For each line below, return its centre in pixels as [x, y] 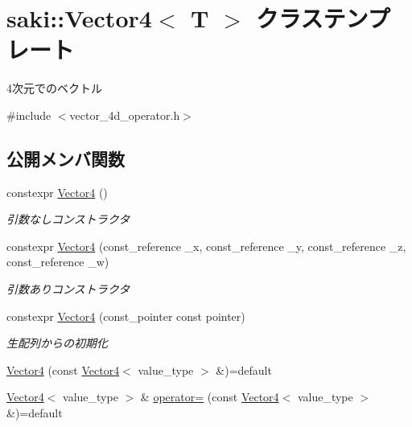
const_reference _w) [58, 262]
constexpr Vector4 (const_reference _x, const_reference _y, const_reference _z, [206, 246]
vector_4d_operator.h [125, 115]
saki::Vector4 [79, 18]
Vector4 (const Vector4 [63, 370]
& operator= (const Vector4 [210, 397]
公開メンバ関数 [66, 158]
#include [29, 115]
